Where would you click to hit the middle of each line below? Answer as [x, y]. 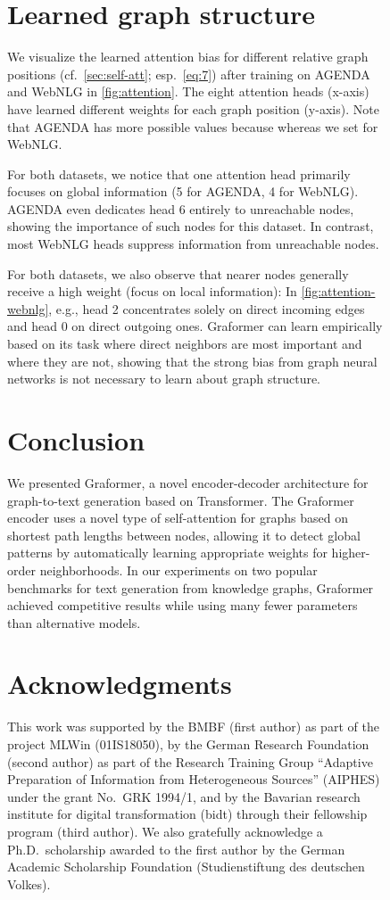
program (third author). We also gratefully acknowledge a [165, 831]
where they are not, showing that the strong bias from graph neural [192, 361]
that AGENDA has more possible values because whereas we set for [193, 126]
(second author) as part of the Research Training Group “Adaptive [190, 761]
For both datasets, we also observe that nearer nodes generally [178, 273]
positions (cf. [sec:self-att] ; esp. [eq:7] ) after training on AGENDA [189, 74]
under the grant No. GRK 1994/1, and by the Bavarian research [184, 796]
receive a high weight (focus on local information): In [152, 291]
